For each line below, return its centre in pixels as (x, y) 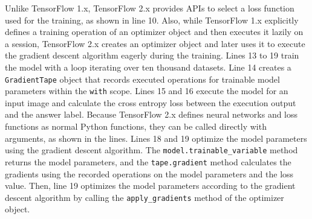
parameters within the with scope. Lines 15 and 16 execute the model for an (147, 91)
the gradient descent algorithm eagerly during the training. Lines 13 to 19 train (152, 55)
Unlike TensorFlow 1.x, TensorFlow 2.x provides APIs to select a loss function (150, 8)
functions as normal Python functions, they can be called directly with (136, 126)
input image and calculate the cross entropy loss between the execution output (151, 102)
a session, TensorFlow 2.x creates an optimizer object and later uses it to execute (155, 43)
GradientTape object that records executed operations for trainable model (142, 79)
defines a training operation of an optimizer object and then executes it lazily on (154, 32)
